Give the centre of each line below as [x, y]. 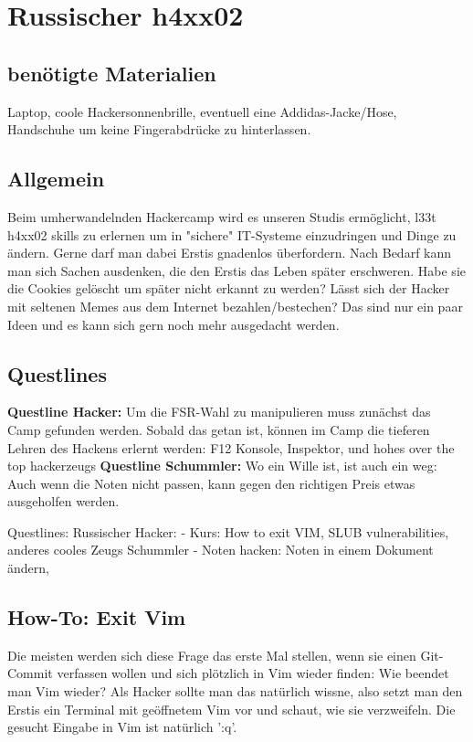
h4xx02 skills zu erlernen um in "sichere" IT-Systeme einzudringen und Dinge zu [232, 234]
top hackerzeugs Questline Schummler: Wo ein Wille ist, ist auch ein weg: [222, 466]
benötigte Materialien [112, 73]
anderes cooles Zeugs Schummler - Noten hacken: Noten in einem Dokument [221, 550]
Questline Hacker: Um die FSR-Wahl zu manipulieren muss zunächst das [219, 412]
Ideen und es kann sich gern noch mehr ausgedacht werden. [173, 324]
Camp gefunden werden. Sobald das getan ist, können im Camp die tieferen [219, 429]
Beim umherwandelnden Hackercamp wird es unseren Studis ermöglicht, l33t [222, 216]
